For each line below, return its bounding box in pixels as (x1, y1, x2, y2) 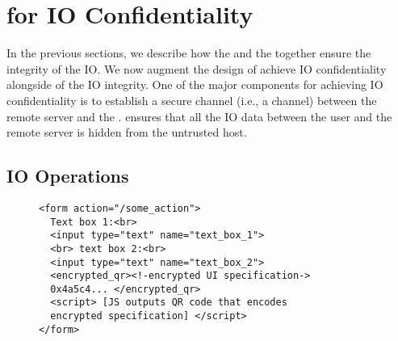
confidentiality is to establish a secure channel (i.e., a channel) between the (6, 91, 377, 108)
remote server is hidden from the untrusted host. (6, 124, 247, 141)
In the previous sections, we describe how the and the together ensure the (6, 44, 371, 61)
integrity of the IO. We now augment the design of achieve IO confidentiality (6, 60, 387, 77)
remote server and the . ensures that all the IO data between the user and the (6, 107, 392, 124)
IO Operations (6, 163, 129, 188)
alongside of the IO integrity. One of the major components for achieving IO (6, 76, 383, 93)
